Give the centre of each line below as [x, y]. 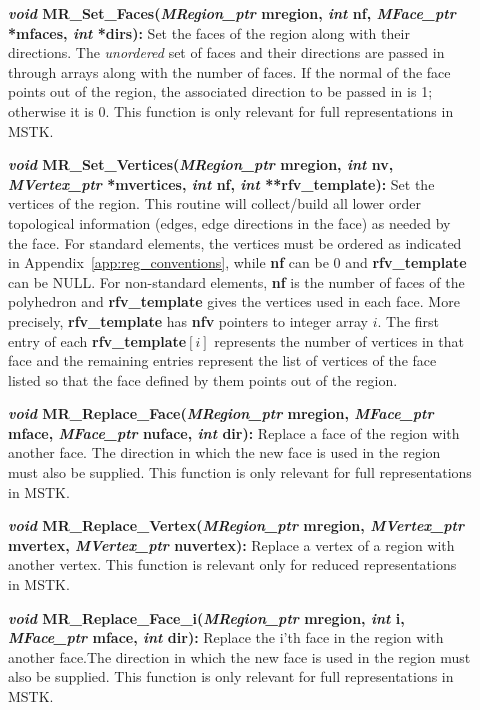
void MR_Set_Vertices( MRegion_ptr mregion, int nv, [201, 164]
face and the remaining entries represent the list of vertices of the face [222, 360]
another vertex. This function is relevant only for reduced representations [232, 564]
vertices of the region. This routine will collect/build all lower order [214, 203]
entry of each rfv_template [97, 340]
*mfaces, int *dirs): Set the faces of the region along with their [209, 32]
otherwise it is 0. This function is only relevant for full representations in [231, 110]
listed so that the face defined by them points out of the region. [203, 379]
